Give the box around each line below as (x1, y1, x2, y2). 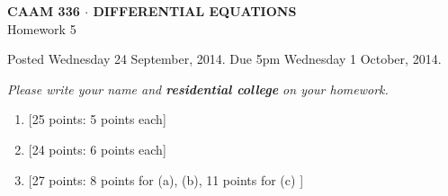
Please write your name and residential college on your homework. (7, 79, 389, 98)
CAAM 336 (7, 2, 80, 20)
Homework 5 (7, 19, 76, 38)
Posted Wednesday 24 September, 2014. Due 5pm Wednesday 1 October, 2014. (7, 49, 442, 68)
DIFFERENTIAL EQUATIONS (93, 2, 297, 20)
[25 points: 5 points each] (28, 110, 166, 129)
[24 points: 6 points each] (28, 139, 166, 158)
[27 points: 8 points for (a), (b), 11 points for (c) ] (28, 170, 304, 189)
